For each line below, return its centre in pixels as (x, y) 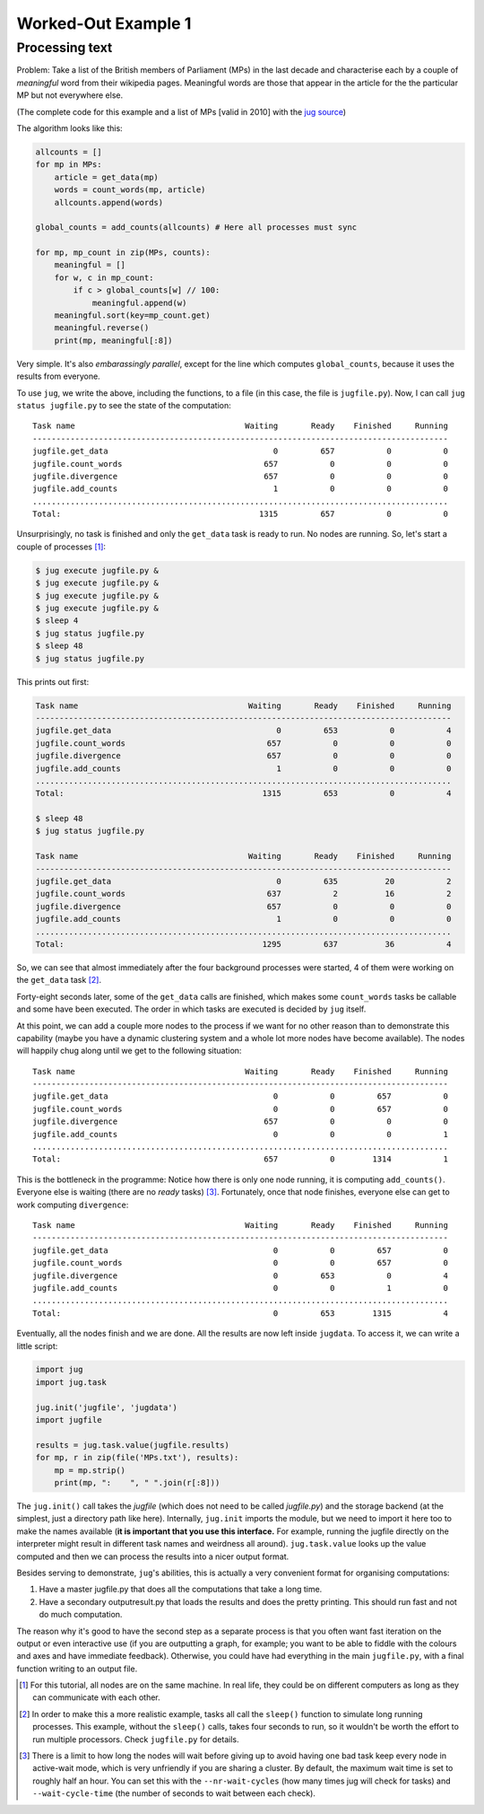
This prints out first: (53, 681)
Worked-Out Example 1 (104, 23)
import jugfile (69, 1420)
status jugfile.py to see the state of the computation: (124, 405)
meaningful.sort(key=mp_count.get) (132, 315)
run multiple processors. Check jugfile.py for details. (136, 1739)
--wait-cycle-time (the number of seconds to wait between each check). (174, 1793)
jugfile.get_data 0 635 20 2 (243, 881)
